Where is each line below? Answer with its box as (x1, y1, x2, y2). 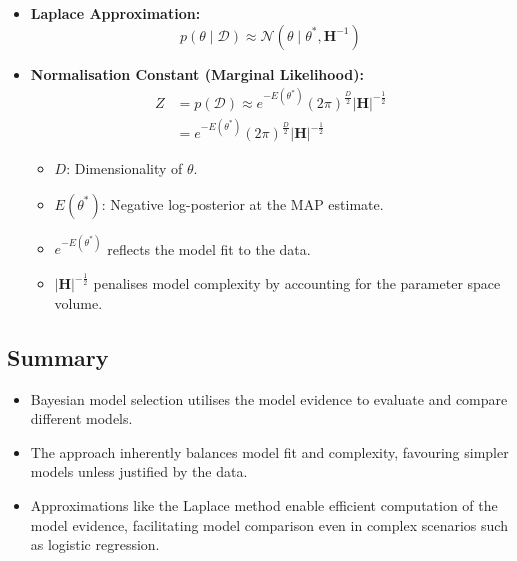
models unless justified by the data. (30, 461, 248, 482)
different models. (30, 408, 133, 429)
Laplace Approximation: (30, 3, 201, 23)
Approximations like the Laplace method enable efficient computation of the (30, 495, 498, 516)
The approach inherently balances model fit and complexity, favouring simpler (30, 441, 509, 462)
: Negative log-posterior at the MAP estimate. (101, 193, 384, 214)
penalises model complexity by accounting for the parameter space (93, 273, 501, 294)
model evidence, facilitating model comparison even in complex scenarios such (30, 514, 508, 535)
